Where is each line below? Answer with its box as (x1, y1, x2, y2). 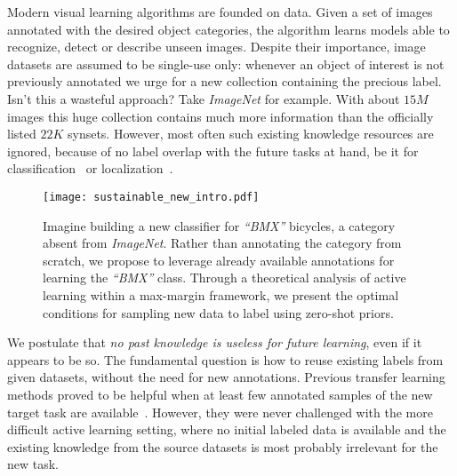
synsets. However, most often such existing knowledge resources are (67, 124, 434, 143)
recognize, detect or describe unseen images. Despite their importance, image (7, 37, 426, 56)
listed (7, 124, 36, 143)
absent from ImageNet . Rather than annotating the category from (43, 234, 402, 252)
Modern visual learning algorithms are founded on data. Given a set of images (7, 3, 433, 20)
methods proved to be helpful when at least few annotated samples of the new (7, 385, 433, 403)
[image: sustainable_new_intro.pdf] (43, 190, 260, 203)
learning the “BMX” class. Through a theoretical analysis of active (43, 268, 406, 287)
